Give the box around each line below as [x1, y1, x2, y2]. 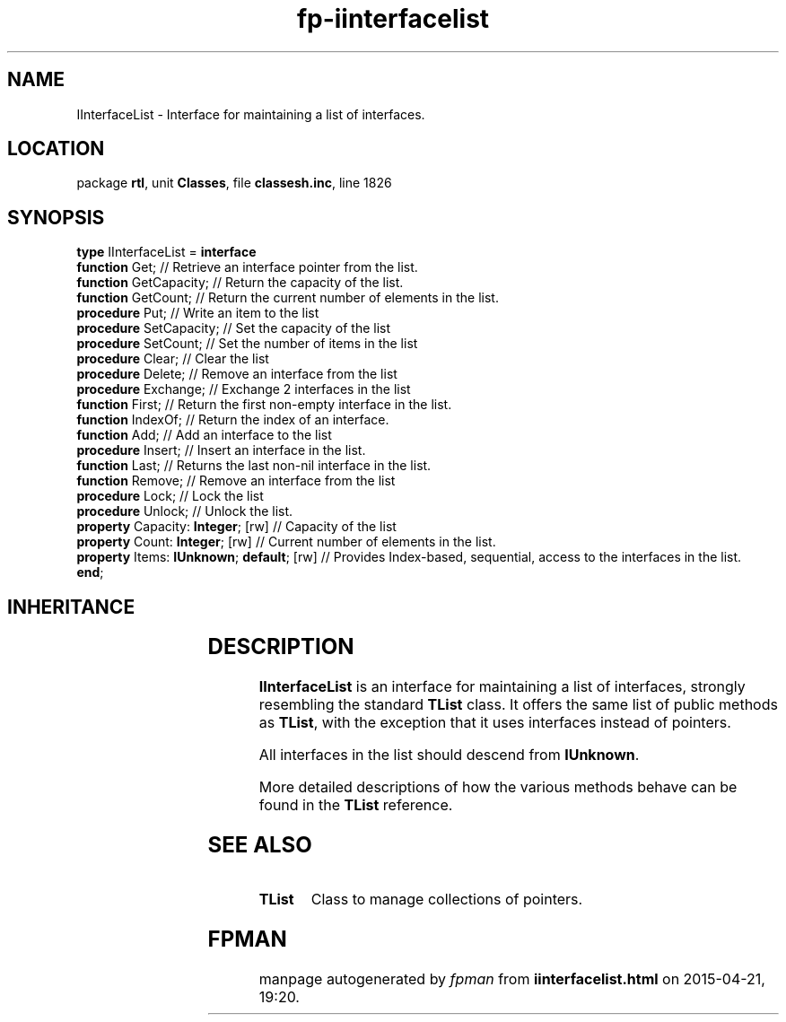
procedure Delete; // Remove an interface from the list [76, 366, 397, 382]
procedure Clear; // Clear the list [76, 351, 269, 367]
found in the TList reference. [258, 796, 453, 815]
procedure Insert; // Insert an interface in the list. [76, 442, 366, 459]
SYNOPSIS [7, 205, 105, 229]
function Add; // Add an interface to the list [76, 427, 332, 443]
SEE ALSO [207, 831, 312, 858]
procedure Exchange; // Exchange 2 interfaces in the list [76, 381, 411, 397]
